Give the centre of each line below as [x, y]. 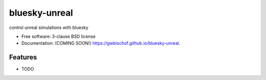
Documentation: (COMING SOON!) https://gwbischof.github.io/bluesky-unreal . [101, 43]
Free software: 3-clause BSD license [58, 36]
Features [23, 57]
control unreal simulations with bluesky [49, 27]
